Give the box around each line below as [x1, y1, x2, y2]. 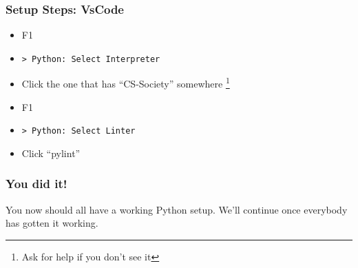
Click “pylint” [21, 145, 81, 160]
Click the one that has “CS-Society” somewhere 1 [21, 74, 230, 91]
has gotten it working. [6, 216, 98, 230]
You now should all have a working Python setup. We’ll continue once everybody [6, 202, 348, 216]
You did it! [6, 175, 67, 192]
